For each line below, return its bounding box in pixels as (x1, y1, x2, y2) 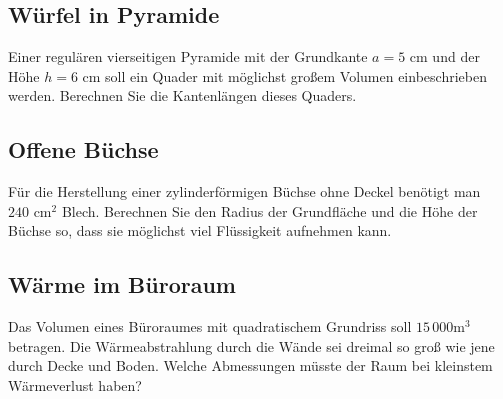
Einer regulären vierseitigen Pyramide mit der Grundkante (8, 46, 368, 67)
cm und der (409, 46, 480, 67)
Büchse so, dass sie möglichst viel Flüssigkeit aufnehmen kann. (8, 220, 392, 241)
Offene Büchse (8, 134, 159, 165)
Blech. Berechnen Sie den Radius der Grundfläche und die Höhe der (61, 200, 478, 221)
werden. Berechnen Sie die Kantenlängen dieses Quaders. (8, 85, 357, 106)
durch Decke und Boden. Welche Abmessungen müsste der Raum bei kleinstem (8, 355, 493, 376)
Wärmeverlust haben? (8, 374, 142, 395)
